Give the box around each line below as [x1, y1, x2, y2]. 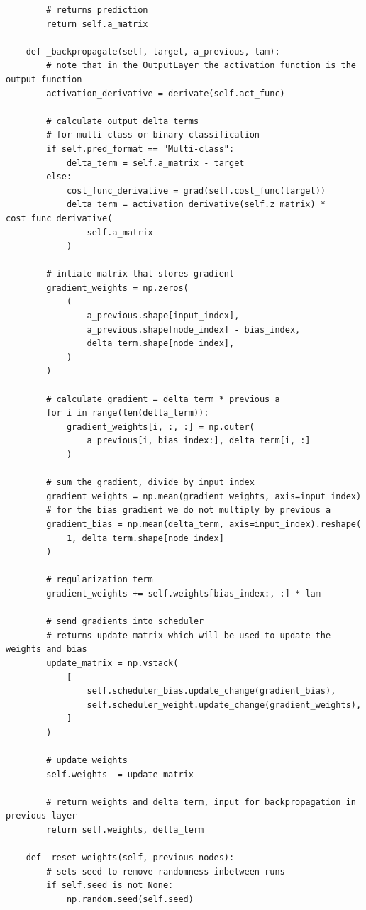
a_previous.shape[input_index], [87, 311, 240, 321]
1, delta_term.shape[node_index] [66, 533, 224, 543]
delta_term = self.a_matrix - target [66, 157, 245, 168]
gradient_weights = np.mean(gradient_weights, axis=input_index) [46, 491, 362, 501]
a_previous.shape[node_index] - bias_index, [87, 324, 301, 335]
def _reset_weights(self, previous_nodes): [26, 853, 235, 863]
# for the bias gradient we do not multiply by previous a [46, 505, 331, 516]
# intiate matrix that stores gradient [46, 269, 235, 279]
